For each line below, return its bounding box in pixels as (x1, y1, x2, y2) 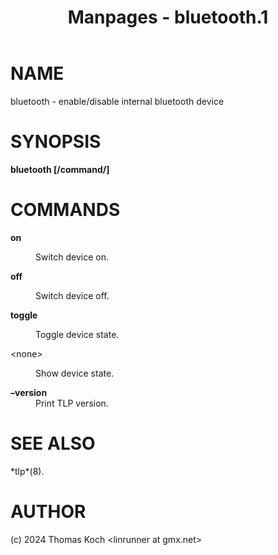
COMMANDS (10, 199, 121, 221)
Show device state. (35, 367, 115, 379)
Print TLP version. (35, 397, 109, 409)
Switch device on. (35, 251, 110, 263)
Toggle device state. (35, 328, 120, 340)
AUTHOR (10, 500, 87, 523)
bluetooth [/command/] (10, 163, 110, 175)
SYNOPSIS (10, 131, 102, 153)
